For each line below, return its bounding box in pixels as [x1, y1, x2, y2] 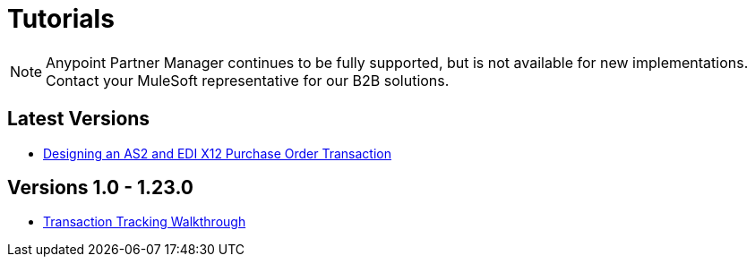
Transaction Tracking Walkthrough [43, 214, 246, 230]
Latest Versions [7, 107, 150, 131]
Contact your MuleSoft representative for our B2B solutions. [46, 71, 450, 89]
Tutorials [7, 4, 115, 34]
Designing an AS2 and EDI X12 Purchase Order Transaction [43, 145, 391, 161]
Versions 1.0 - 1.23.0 [7, 176, 193, 200]
